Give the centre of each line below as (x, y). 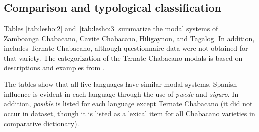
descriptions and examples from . (54, 67)
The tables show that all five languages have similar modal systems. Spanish (121, 84)
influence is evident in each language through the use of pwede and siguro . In (121, 94)
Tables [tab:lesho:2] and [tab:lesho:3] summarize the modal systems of (111, 29)
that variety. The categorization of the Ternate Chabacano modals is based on (123, 57)
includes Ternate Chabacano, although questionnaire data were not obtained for (126, 48)
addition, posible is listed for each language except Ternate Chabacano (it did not (128, 103)
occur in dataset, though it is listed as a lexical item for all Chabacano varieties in (129, 113)
